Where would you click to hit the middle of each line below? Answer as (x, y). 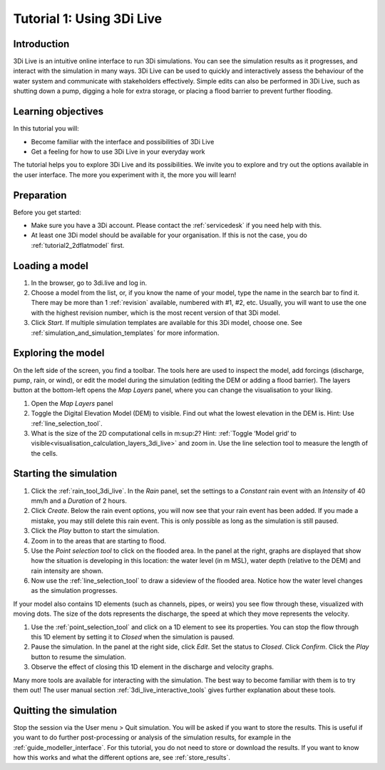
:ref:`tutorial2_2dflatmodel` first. (78, 245)
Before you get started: (47, 212)
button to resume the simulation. (78, 656)
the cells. (45, 453)
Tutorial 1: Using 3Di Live (88, 19)
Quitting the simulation (65, 710)
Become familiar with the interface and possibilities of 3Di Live (123, 141)
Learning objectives (58, 112)
